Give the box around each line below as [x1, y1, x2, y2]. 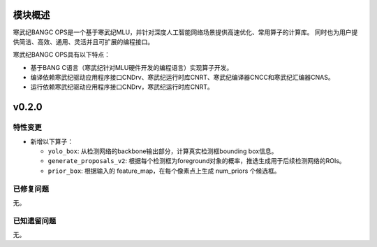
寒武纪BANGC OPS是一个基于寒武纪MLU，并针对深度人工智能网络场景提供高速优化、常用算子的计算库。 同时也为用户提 [13, 28, 358, 36]
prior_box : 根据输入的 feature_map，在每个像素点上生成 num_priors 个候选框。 [47, 167, 281, 175]
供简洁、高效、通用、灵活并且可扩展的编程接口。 [13, 37, 154, 45]
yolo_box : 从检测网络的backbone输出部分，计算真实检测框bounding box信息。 [47, 147, 278, 155]
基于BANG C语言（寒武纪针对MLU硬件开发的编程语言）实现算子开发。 [30, 63, 233, 71]
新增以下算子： [30, 137, 73, 146]
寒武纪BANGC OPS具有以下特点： [13, 50, 111, 59]
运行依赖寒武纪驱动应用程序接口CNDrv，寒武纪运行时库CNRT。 [30, 83, 214, 91]
